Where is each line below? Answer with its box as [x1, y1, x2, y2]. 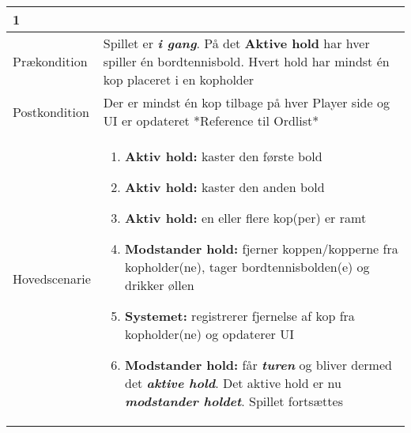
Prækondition [13, 52, 88, 70]
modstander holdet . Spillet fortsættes [124, 392, 343, 410]
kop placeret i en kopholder [103, 70, 255, 88]
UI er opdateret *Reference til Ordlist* [103, 111, 319, 130]
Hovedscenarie [13, 269, 91, 288]
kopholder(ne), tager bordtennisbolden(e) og [124, 258, 370, 276]
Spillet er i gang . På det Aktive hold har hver [103, 34, 370, 52]
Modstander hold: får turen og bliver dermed [124, 356, 392, 374]
